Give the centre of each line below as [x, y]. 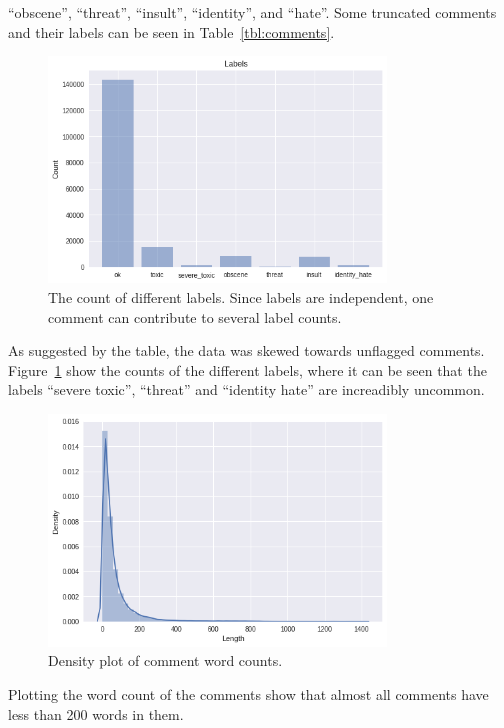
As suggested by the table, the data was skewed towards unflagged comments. [246, 350]
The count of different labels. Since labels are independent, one [241, 297]
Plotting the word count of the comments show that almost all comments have [248, 693]
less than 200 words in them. [96, 713]
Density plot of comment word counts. [165, 660]
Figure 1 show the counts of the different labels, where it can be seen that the [247, 369]
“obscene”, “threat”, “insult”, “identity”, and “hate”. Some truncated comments [252, 12]
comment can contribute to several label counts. [195, 316]
